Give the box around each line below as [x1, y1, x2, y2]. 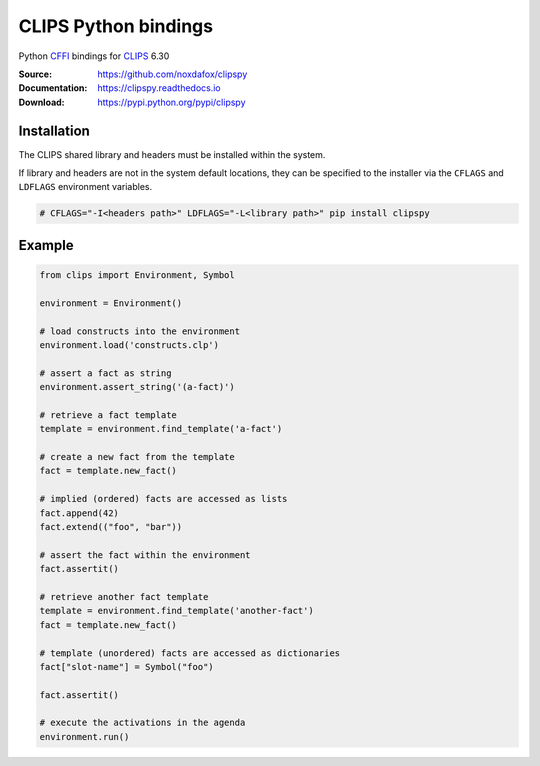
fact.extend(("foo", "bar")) [39, 521, 183, 533]
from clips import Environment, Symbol [39, 269, 235, 280]
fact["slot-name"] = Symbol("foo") [39, 661, 214, 672]
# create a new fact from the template [39, 451, 235, 463]
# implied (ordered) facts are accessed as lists [39, 493, 288, 505]
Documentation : [18, 82, 88, 94]
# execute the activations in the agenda [39, 717, 246, 729]
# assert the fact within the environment [39, 549, 251, 560]
